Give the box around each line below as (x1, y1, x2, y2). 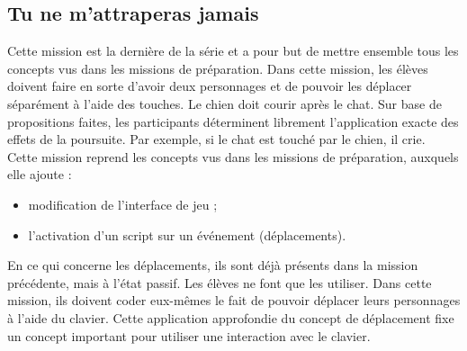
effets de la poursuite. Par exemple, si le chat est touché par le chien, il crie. (7, 130, 426, 148)
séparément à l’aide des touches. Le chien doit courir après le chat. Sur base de (7, 94, 442, 112)
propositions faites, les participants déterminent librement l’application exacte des (7, 112, 459, 130)
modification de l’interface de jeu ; (28, 194, 218, 213)
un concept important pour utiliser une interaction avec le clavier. (7, 326, 371, 345)
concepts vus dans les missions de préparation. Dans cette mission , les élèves (7, 58, 428, 77)
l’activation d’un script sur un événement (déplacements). (28, 225, 346, 244)
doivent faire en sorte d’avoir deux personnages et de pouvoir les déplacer (7, 76, 412, 95)
